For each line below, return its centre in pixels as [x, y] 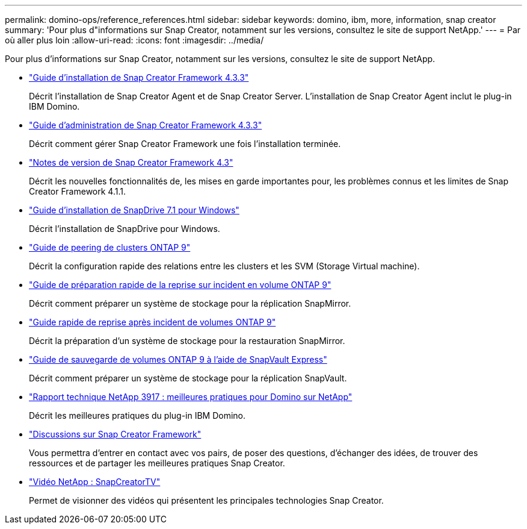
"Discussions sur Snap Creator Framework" [115, 434]
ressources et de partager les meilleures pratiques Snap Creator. [157, 463]
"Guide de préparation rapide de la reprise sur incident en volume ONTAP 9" [180, 285]
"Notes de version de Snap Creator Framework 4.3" [131, 162]
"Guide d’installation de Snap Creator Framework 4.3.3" [139, 77]
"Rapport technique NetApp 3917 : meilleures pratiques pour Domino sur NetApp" [191, 397]
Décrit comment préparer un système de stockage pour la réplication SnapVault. [188, 378]
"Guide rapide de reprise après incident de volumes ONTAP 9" [153, 322]
